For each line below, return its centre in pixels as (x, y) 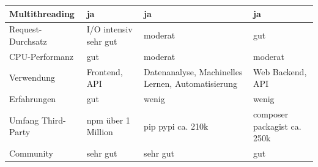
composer (271, 113)
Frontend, (105, 71)
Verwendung (32, 77)
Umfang (24, 120)
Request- (26, 29)
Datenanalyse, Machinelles (193, 71)
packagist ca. (277, 126)
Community (31, 153)
